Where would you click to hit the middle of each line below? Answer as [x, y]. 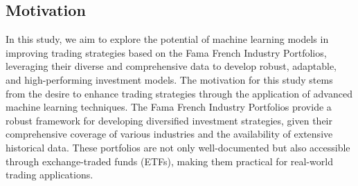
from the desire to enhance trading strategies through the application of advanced [179, 93]
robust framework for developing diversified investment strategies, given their [169, 120]
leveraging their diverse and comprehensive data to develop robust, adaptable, [171, 66]
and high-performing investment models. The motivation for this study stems [169, 79]
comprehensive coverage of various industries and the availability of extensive [169, 134]
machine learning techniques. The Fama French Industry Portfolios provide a [169, 107]
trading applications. [50, 175]
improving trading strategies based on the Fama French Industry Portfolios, [166, 52]
